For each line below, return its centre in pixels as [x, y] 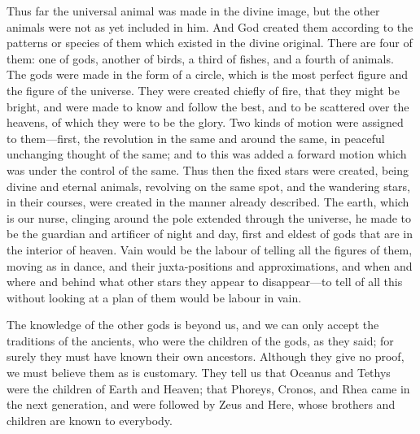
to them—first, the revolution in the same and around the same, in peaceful [196, 138]
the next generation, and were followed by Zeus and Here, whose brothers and [201, 404]
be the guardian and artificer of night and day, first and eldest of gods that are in [210, 234]
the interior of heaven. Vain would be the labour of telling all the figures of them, [210, 249]
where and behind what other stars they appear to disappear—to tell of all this [205, 282]
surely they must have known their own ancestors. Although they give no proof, [206, 356]
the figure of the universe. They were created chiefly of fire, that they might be [203, 90]
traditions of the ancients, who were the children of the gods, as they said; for [200, 340]
